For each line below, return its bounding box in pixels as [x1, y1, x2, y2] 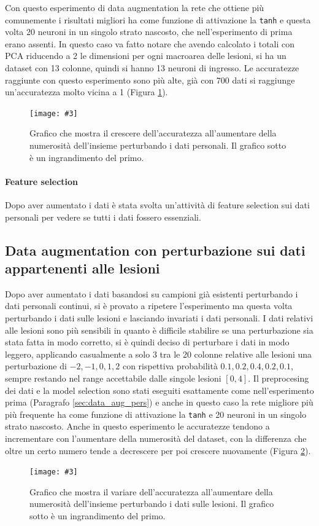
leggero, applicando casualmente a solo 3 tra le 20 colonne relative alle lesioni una [5, 347, 312, 360]
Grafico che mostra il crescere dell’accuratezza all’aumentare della [29, 127, 277, 139]
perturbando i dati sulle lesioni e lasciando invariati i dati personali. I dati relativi [5, 312, 313, 324]
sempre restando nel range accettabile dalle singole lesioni [5, 371, 221, 384]
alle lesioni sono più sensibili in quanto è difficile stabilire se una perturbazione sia [5, 323, 313, 336]
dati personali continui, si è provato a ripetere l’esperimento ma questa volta [5, 299, 293, 312]
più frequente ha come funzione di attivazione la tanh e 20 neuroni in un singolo [5, 407, 307, 420]
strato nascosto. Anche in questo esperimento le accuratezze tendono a [5, 420, 270, 433]
